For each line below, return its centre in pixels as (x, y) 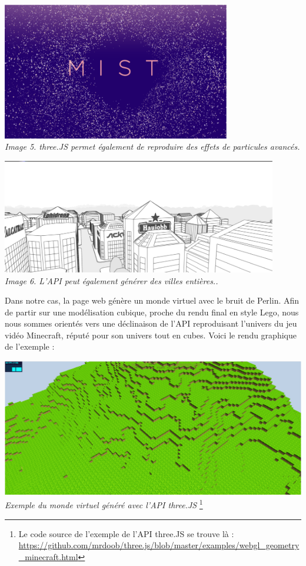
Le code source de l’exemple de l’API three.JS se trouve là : (126, 533)
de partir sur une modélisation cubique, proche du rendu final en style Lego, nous (152, 312)
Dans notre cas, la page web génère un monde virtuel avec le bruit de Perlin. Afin (152, 300)
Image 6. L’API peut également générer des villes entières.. (112, 280)
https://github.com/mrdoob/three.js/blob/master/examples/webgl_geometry (159, 545)
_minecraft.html (48, 556)
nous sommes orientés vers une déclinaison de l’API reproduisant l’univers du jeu (151, 323)
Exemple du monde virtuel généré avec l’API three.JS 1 (104, 504)
